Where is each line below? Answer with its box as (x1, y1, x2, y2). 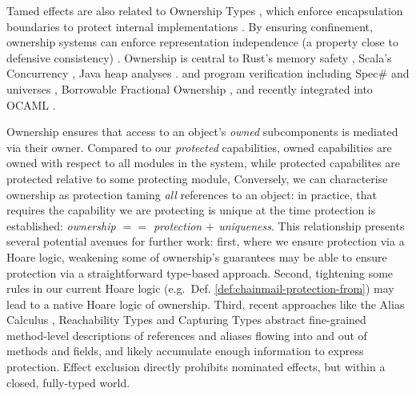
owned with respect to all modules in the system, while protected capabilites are (6, 154, 401, 171)
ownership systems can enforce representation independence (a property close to (6, 34, 398, 50)
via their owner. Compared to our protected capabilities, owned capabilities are (6, 138, 392, 155)
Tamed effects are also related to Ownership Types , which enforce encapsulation (6, 2, 403, 18)
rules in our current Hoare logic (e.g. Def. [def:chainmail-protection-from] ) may (6, 280, 394, 297)
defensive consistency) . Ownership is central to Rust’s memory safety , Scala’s (6, 49, 392, 66)
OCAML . (6, 96, 56, 113)
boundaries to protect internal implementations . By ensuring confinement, (6, 18, 373, 34)
